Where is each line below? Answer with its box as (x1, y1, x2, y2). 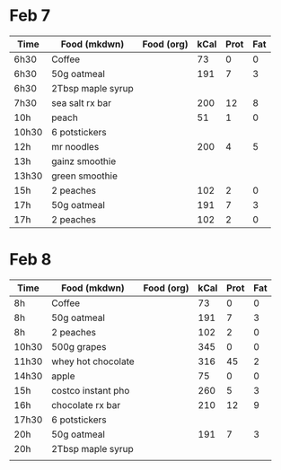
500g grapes (50, 340, 107, 352)
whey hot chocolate (50, 355, 135, 368)
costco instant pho (50, 384, 130, 396)
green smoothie (50, 170, 119, 182)
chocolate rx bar (50, 398, 121, 411)
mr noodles (50, 140, 100, 152)
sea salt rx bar (50, 96, 112, 109)
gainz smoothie (50, 154, 117, 167)
